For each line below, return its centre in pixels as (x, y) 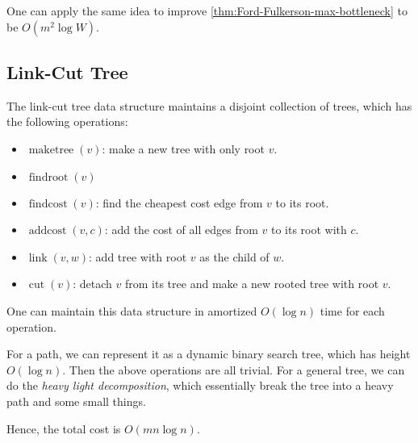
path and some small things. (76, 401)
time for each (352, 310)
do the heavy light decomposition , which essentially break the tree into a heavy (200, 385)
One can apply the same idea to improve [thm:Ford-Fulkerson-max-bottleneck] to (207, 10)
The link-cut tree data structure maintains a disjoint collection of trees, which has (209, 105)
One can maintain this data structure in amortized (132, 310)
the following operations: (67, 121)
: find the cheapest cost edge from (179, 202)
